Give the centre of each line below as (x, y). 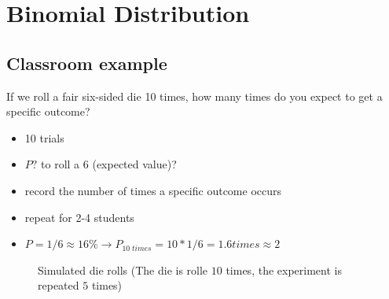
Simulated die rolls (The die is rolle (123, 269)
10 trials (44, 137)
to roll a (61, 164)
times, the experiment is (284, 269)
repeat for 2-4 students (79, 217)
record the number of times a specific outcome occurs (153, 190)
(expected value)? (134, 164)
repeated (59, 285)
